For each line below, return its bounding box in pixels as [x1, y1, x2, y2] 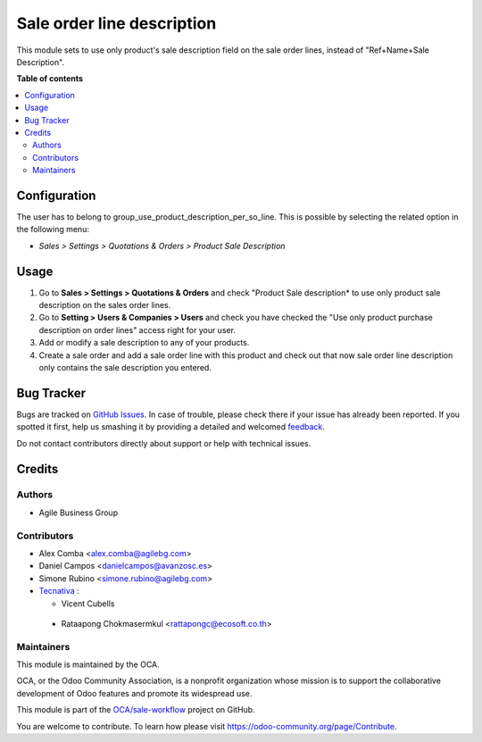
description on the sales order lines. [38, 300, 171, 311]
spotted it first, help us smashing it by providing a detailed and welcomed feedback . [16, 421, 326, 432]
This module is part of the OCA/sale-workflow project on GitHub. [16, 704, 255, 715]
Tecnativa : [38, 586, 79, 596]
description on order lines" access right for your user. [38, 324, 237, 335]
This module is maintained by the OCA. [16, 659, 160, 670]
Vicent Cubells [61, 598, 115, 609]
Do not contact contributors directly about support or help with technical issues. [16, 438, 312, 448]
